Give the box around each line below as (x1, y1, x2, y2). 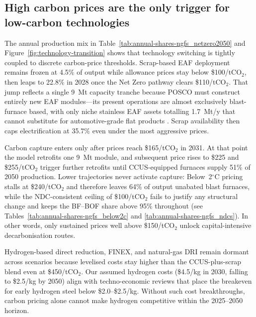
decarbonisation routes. (4, 229, 76, 240)
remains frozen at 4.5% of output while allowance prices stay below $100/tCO (4, 67, 242, 77)
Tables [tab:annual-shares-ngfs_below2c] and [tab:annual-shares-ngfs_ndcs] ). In (4, 210, 249, 220)
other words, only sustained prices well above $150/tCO (4, 220, 175, 230)
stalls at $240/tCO (4, 181, 62, 191)
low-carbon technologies (4, 14, 130, 29)
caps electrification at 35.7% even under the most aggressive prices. (4, 125, 209, 135)
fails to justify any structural (150, 191, 238, 201)
